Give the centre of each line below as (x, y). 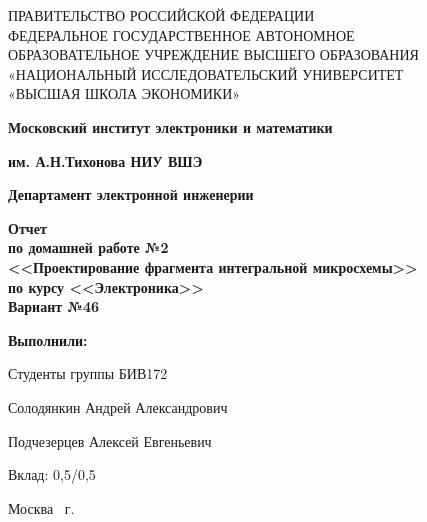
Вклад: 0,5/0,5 (52, 474)
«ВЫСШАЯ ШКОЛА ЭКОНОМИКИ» (124, 93)
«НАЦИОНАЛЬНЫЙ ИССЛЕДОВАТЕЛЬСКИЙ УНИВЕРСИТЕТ (206, 73)
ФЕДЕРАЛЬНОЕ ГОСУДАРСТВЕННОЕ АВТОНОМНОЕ (181, 34)
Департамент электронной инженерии (131, 194)
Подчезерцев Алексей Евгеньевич (110, 440)
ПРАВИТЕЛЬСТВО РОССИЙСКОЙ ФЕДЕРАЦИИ (161, 15)
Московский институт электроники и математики (170, 126)
